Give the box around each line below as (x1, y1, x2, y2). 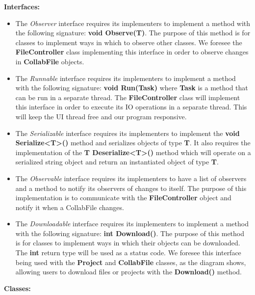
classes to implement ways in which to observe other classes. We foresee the (15, 37, 242, 47)
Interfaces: (4, 1, 40, 11)
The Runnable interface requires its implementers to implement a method (15, 73, 236, 83)
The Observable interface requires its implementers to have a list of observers (15, 173, 247, 183)
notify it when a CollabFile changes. (15, 202, 124, 212)
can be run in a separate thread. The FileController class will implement (15, 92, 240, 102)
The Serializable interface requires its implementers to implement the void (15, 128, 240, 138)
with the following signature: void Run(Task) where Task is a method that (15, 82, 248, 93)
